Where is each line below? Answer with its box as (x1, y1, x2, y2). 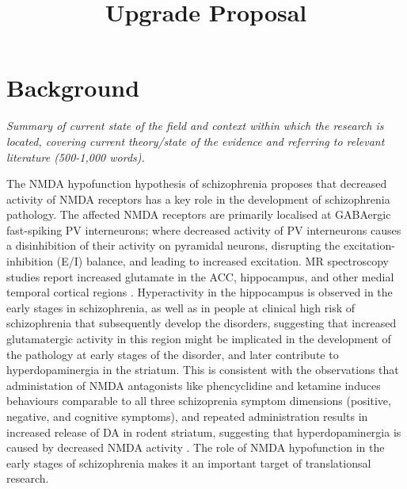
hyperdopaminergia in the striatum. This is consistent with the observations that (6, 361, 399, 378)
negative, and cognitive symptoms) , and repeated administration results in (6, 408, 368, 424)
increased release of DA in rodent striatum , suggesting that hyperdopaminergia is (6, 423, 401, 440)
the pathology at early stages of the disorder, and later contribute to (6, 346, 339, 362)
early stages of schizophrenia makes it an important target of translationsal (6, 454, 371, 471)
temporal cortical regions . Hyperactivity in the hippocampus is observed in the (6, 284, 393, 300)
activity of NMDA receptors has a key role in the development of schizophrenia (6, 190, 390, 207)
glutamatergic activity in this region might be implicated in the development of (6, 330, 391, 347)
